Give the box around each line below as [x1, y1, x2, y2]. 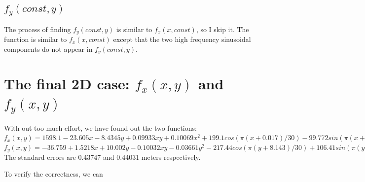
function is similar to [4, 34, 67, 44]
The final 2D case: [4, 73, 130, 93]
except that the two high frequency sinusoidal [113, 34, 251, 44]
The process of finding [4, 24, 71, 34]
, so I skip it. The [196, 24, 249, 34]
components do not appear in [4, 44, 93, 54]
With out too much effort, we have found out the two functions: [4, 122, 197, 133]
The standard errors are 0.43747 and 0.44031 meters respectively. [4, 152, 201, 162]
